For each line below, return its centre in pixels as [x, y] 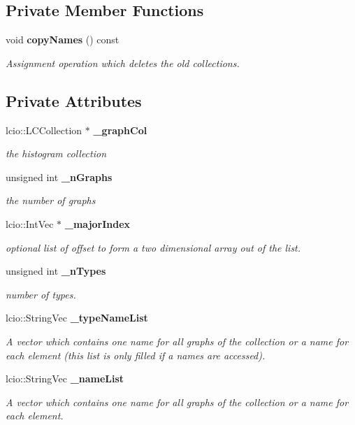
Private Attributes [74, 100]
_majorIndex [97, 223]
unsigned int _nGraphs [59, 177]
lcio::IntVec [30, 223]
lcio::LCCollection [44, 130]
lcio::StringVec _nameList [65, 379]
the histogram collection [56, 153]
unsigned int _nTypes [56, 271]
